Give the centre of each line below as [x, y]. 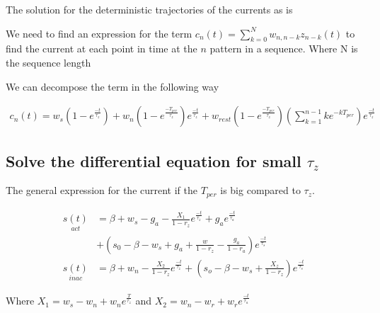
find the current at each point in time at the [102, 49]
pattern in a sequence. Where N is [284, 49]
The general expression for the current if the [102, 190]
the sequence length [48, 62]
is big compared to [260, 190]
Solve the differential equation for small [154, 160]
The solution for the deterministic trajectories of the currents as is [149, 9]
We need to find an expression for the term [99, 33]
